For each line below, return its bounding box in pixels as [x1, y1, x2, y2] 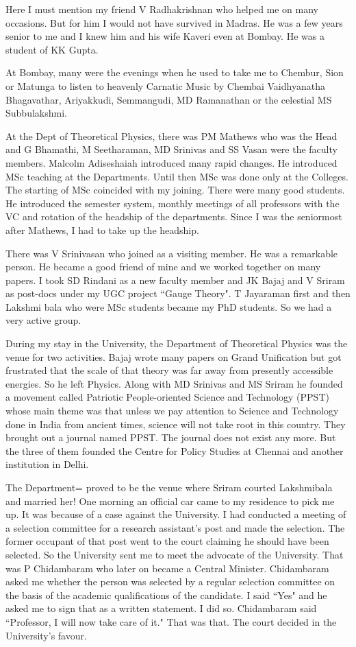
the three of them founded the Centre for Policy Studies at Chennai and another [5, 443, 344, 458]
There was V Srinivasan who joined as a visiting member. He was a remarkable [5, 246, 338, 260]
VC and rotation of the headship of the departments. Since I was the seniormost [5, 209, 342, 224]
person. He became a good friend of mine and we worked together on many [5, 259, 321, 274]
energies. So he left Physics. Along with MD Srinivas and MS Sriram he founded [5, 376, 343, 390]
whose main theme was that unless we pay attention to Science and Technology [5, 403, 339, 418]
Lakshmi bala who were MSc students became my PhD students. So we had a [5, 299, 332, 314]
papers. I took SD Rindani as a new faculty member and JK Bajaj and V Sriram [5, 272, 345, 287]
